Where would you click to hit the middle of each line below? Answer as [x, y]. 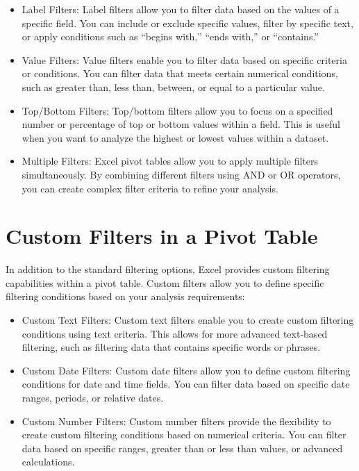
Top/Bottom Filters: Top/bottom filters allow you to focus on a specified [177, 110]
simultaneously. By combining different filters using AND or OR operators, [181, 174]
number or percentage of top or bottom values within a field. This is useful [181, 124]
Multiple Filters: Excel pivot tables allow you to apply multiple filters [170, 161]
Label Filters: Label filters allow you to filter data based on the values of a [181, 9]
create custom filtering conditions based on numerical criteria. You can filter [184, 435]
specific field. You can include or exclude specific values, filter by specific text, [187, 23]
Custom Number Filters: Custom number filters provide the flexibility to [176, 421]
